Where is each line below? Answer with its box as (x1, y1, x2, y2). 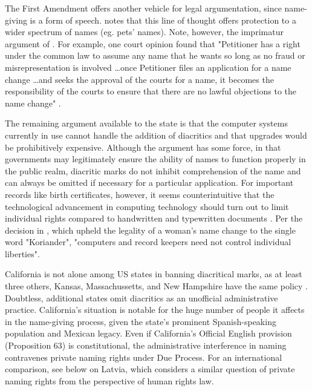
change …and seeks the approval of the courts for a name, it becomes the (5, 73, 274, 85)
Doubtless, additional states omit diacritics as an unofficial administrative (5, 291, 278, 304)
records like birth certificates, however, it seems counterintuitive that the (5, 188, 275, 200)
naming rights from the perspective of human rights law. (5, 374, 214, 387)
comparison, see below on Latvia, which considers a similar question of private (5, 363, 295, 375)
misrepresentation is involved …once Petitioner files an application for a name (5, 61, 291, 73)
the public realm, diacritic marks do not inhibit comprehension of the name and (5, 164, 301, 177)
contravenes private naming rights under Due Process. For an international (5, 350, 282, 363)
